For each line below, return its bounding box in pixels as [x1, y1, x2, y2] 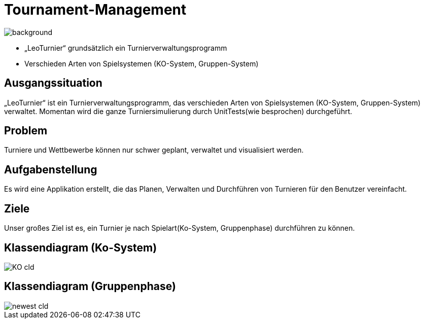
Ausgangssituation [4, 77, 102, 90]
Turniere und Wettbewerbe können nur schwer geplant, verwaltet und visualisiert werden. [4, 146, 304, 155]
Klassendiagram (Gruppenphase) [4, 280, 176, 293]
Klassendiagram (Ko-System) [4, 241, 157, 254]
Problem [4, 124, 48, 137]
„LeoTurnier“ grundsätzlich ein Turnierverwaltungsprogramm [24, 43, 227, 52]
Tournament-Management [4, 1, 187, 18]
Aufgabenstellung [4, 163, 97, 176]
